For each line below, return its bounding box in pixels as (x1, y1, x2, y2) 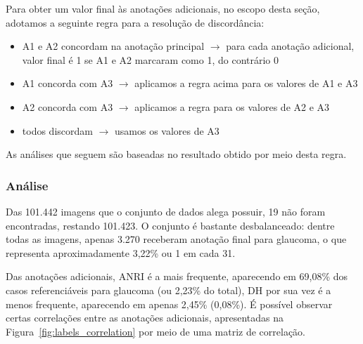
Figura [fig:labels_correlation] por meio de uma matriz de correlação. (6, 324, 306, 338)
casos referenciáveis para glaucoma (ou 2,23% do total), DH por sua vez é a (6, 282, 331, 297)
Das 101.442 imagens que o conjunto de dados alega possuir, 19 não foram (6, 204, 326, 218)
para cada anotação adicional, (226, 39, 355, 53)
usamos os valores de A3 (115, 123, 219, 138)
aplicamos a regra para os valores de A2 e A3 (134, 99, 330, 114)
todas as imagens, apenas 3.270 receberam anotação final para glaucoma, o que (6, 232, 347, 246)
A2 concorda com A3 (22, 99, 113, 114)
